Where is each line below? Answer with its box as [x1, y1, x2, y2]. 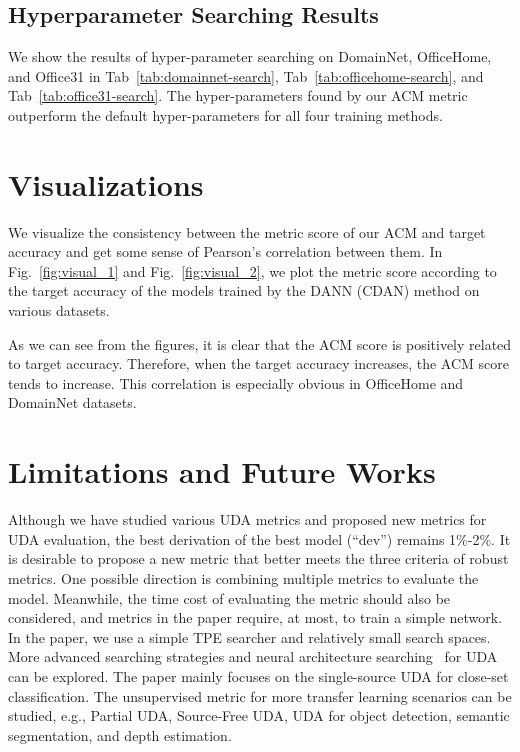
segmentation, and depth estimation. [8, 724, 232, 745]
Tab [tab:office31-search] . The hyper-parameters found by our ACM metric [8, 85, 468, 106]
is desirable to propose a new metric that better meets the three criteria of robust [8, 548, 509, 569]
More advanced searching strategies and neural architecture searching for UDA [8, 646, 498, 667]
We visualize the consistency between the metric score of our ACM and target [8, 221, 486, 242]
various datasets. [8, 300, 110, 321]
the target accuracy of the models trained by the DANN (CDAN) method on [8, 280, 480, 301]
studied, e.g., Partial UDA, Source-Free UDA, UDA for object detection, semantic [8, 705, 510, 726]
